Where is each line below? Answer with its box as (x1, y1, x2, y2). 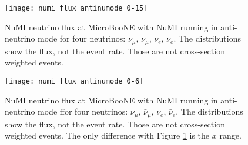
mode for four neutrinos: (38, 32, 126, 44)
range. (219, 129, 242, 141)
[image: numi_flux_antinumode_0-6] (5, 77, 144, 85)
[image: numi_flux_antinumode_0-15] (5, 4, 148, 12)
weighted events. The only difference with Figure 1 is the (5, 129, 210, 141)
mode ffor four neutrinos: (38, 105, 128, 118)
